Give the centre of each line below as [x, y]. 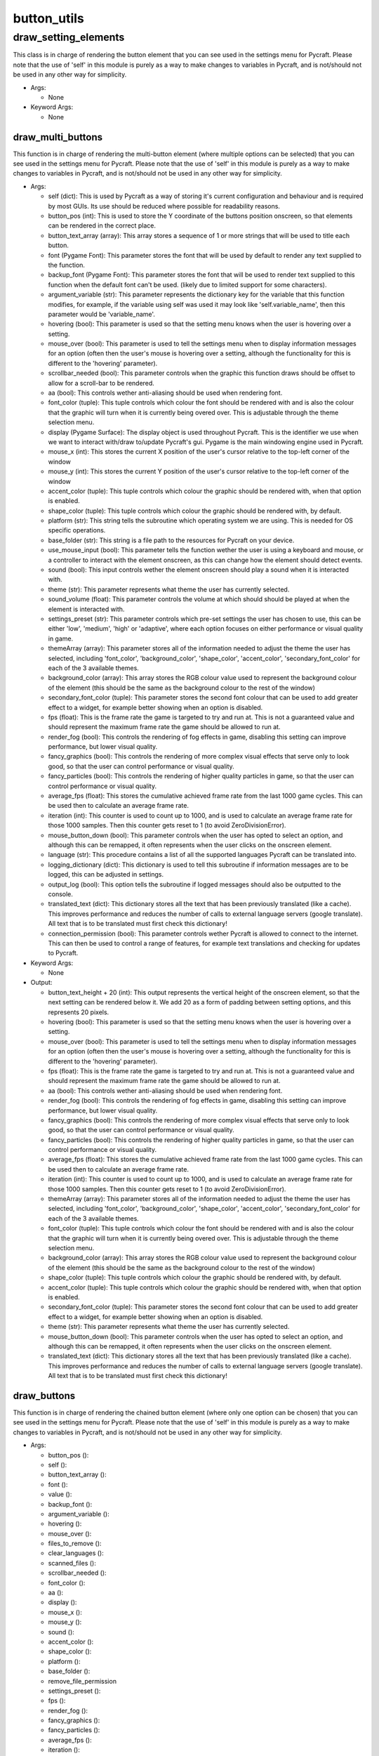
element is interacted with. [86, 609]
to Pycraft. [63, 953]
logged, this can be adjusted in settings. [106, 874]
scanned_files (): [72, 1563]
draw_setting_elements [69, 37]
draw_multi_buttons [58, 137]
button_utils [48, 18]
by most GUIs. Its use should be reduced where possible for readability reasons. [164, 206]
